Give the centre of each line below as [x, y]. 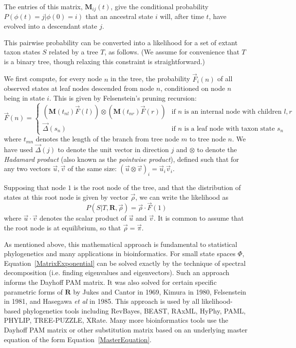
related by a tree [74, 52]
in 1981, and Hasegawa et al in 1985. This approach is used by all [102, 301]
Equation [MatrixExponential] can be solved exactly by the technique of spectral [125, 263]
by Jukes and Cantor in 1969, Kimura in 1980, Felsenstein [160, 291]
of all [225, 78]
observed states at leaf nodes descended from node [79, 88]
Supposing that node [35, 187]
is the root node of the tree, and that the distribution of [157, 187]
